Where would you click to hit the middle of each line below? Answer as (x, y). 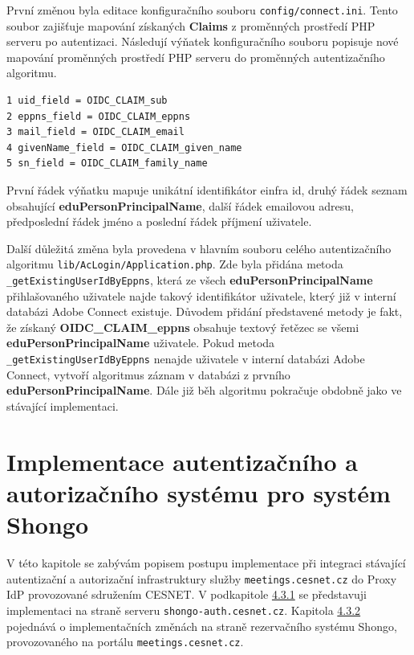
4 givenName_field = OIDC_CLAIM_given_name (124, 147)
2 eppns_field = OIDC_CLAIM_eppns (99, 116)
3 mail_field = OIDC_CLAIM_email (95, 132)
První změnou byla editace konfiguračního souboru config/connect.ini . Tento (202, 10)
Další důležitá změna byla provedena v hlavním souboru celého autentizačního (199, 248)
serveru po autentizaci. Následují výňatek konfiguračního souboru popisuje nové (203, 41)
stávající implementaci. (63, 405)
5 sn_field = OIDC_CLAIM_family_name (107, 164)
